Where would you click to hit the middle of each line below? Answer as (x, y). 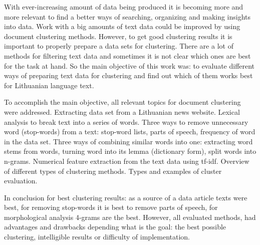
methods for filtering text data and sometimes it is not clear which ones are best (127, 55)
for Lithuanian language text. (49, 85)
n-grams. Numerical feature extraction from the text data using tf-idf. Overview (127, 161)
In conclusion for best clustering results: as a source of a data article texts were (126, 197)
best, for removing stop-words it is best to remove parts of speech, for (111, 207)
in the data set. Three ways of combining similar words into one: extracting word (128, 141)
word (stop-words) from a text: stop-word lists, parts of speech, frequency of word (130, 132)
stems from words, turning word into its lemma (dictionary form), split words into (130, 151)
